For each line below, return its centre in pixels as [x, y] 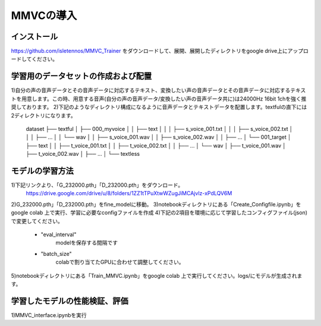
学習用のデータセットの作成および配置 [81, 76]
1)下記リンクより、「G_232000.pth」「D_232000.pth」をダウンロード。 [97, 185]
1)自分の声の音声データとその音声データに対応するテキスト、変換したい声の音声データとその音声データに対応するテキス [158, 90]
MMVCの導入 [44, 15]
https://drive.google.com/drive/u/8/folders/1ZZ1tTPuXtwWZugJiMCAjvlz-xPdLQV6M [129, 193]
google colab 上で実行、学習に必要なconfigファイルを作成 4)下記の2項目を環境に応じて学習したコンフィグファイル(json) [159, 213]
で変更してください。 [37, 221]
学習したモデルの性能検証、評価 [70, 301]
